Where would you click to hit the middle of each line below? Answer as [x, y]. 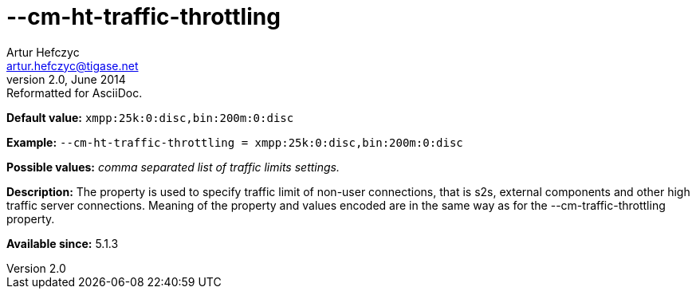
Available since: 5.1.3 [63, 243]
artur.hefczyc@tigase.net [73, 65]
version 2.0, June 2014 [66, 79]
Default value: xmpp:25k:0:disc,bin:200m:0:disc [150, 117]
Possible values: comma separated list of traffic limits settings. [173, 167]
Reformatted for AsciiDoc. [75, 92]
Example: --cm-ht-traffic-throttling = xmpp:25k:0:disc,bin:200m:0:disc [235, 142]
